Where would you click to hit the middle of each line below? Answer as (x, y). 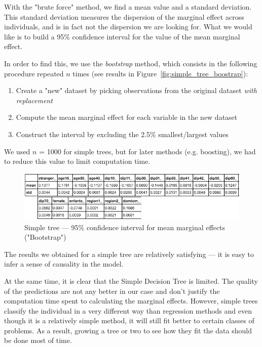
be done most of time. (38, 340)
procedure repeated (34, 73)
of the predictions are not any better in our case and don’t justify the (112, 291)
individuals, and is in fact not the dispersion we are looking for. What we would (128, 27)
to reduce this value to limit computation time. (77, 161)
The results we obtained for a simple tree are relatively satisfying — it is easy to (129, 254)
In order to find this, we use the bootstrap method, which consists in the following (131, 63)
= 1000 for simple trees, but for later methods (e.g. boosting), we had (147, 151)
